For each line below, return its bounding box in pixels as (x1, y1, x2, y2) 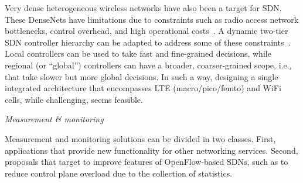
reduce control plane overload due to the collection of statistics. (5, 167, 233, 179)
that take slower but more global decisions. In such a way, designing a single (5, 70, 278, 82)
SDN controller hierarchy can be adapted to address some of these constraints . (5, 36, 291, 48)
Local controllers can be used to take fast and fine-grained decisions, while (5, 47, 271, 60)
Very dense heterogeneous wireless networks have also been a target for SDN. (5, 2, 282, 13)
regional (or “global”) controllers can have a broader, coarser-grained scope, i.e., (5, 58, 292, 71)
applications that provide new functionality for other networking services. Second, (5, 144, 298, 156)
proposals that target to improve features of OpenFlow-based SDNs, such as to (5, 156, 288, 168)
